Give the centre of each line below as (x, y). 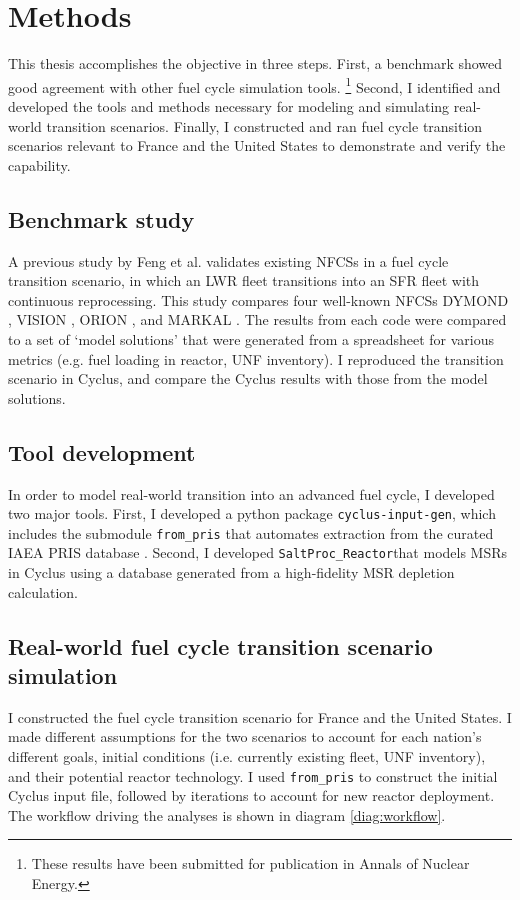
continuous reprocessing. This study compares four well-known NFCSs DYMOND (258, 299)
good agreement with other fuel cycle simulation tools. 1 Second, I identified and (254, 85)
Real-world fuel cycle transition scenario (220, 645)
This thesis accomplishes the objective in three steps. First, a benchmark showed (255, 63)
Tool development (102, 451)
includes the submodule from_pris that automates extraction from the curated (251, 532)
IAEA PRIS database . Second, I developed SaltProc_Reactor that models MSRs (258, 552)
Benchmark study (101, 218)
